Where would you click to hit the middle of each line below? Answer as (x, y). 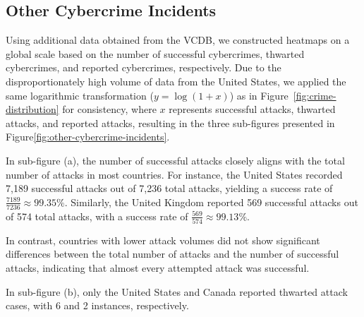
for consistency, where (109, 109)
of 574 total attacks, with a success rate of (97, 216)
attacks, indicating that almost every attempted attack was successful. (158, 268)
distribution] (32, 109)
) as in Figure (259, 95)
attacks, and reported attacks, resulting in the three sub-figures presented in (170, 122)
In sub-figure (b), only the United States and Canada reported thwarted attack (177, 291)
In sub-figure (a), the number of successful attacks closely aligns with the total (175, 160)
